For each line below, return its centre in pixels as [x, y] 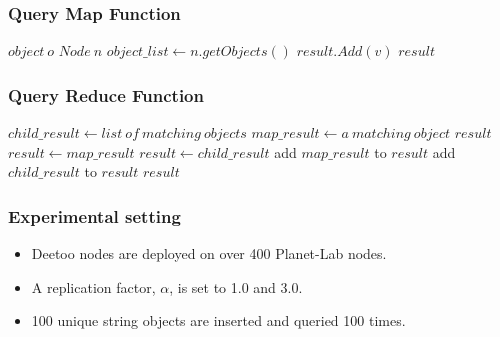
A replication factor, [93, 286]
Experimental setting [94, 215]
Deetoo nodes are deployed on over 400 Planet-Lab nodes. [209, 253]
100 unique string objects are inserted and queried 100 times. [218, 320]
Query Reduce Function [106, 94]
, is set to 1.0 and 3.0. [236, 286]
